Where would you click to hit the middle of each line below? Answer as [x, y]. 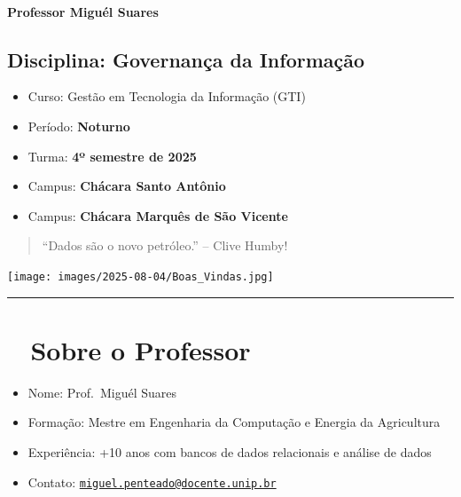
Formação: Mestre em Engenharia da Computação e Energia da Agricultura [234, 422]
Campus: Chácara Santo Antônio [127, 186]
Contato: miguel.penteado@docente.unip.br [152, 481]
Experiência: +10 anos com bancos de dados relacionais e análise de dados [230, 451]
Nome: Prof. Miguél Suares [102, 392]
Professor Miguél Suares [83, 11]
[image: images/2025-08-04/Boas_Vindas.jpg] [141, 276]
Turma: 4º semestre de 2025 [112, 156]
